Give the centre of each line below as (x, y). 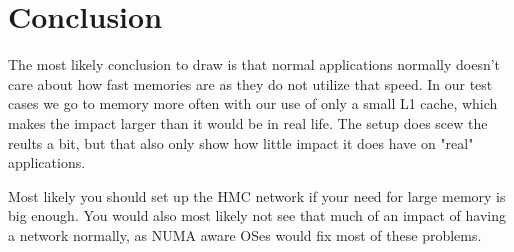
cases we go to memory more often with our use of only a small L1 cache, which (253, 103)
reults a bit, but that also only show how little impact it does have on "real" (241, 142)
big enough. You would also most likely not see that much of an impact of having (257, 215)
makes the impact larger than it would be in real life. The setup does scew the (248, 122)
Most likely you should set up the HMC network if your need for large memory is (257, 195)
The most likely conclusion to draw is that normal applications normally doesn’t (254, 64)
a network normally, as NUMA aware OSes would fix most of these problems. (245, 234)
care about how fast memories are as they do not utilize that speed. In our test (250, 83)
